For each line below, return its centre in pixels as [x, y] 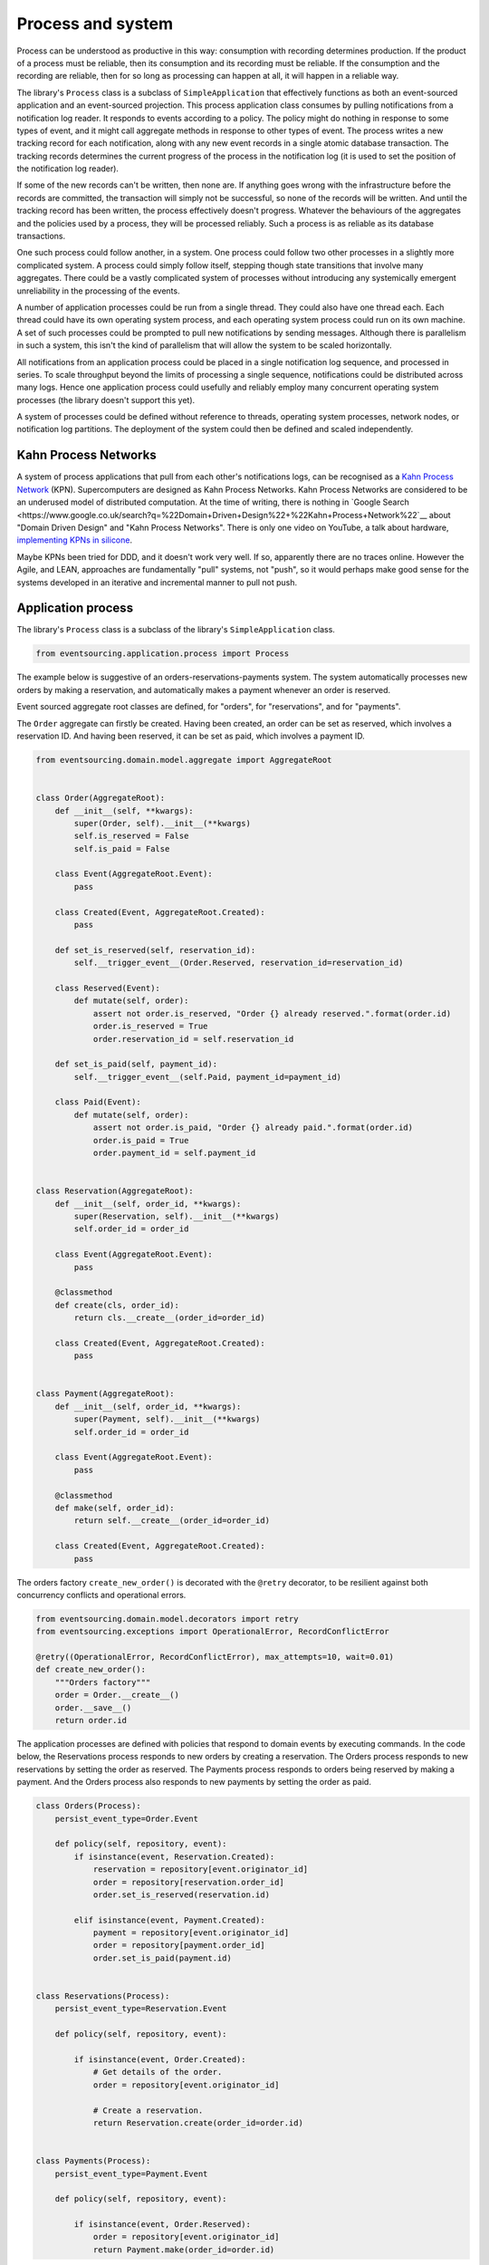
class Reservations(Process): [103, 1996]
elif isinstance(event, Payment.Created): [170, 1920]
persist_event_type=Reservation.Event [141, 2009]
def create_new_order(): [91, 1670]
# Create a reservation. [148, 2110]
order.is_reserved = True [150, 1026]
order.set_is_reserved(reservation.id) [182, 1894]
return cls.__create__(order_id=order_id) [170, 1318]
